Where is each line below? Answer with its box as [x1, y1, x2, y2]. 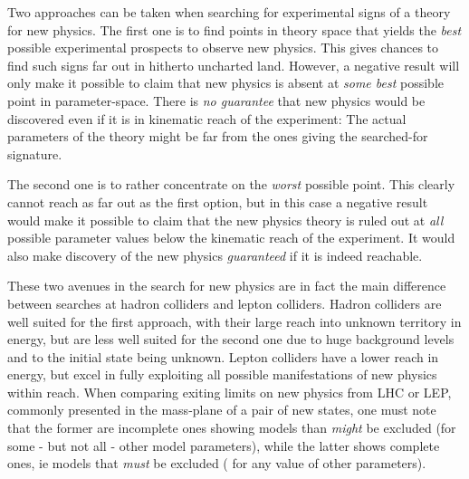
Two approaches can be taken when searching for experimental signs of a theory [7, 3, 451, 21]
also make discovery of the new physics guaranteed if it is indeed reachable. [7, 245, 423, 264]
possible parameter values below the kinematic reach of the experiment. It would [7, 228, 455, 247]
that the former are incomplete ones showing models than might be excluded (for [7, 418, 456, 437]
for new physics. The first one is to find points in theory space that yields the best [7, 20, 462, 39]
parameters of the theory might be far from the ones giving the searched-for [7, 127, 428, 146]
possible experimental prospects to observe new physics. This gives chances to [7, 38, 439, 57]
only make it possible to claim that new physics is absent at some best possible [7, 73, 445, 92]
